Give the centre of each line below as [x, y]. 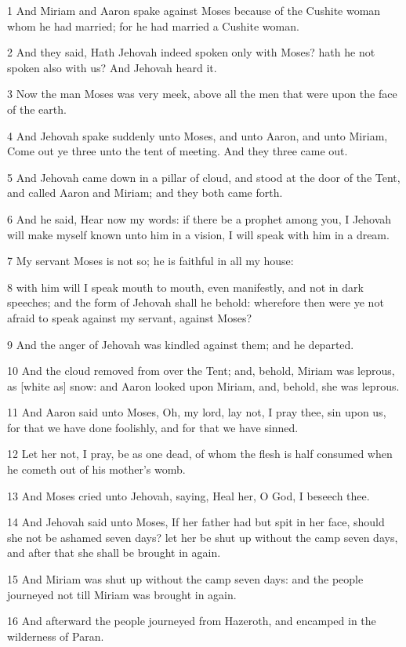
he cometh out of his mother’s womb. [96, 469]
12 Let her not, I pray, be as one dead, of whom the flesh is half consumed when [200, 454]
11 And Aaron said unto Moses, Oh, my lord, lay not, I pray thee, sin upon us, [197, 412]
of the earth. [37, 109]
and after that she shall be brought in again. [114, 552]
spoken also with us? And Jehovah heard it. [112, 67]
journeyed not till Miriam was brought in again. [122, 594]
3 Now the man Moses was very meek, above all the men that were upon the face [202, 94]
